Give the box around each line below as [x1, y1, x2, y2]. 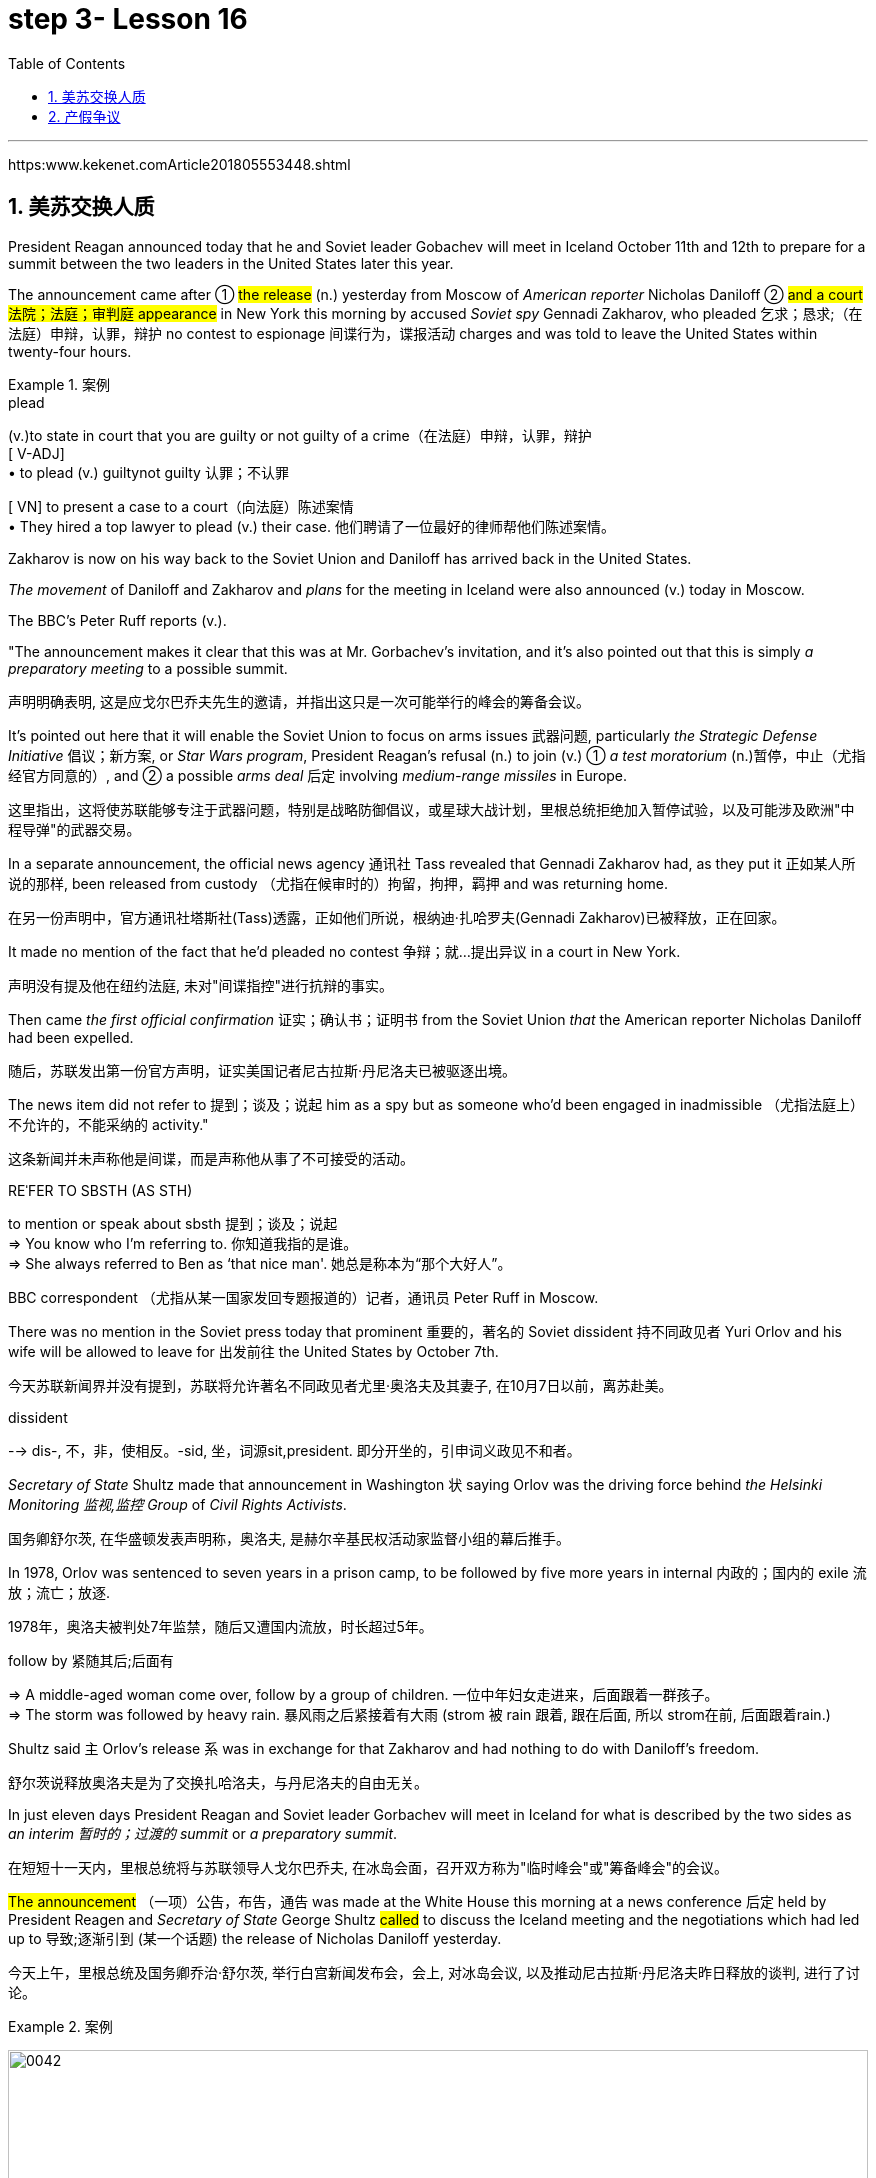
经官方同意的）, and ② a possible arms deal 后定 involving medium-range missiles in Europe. [8, 766, 628, 784]
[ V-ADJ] [8, 444, 65, 462]
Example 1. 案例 [8, 375, 110, 393]
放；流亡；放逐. [8, 1583, 111, 1601]
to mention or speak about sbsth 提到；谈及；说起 [8, 1214, 338, 1232]
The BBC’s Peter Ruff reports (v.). [8, 611, 227, 629]
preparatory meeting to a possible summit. [8, 659, 288, 677]
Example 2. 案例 [8, 2017, 113, 2035]
